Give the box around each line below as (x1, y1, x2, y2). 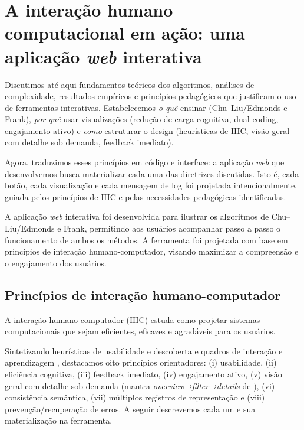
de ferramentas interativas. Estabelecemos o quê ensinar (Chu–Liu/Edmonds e (5, 101, 288, 113)
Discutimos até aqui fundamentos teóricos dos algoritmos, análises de (5, 78, 255, 90)
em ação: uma (130, 21, 245, 45)
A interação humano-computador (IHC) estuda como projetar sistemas (5, 313, 260, 325)
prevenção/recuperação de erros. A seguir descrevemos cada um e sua (5, 402, 256, 415)
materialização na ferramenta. (5, 414, 113, 426)
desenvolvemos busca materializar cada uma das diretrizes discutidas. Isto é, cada (5, 167, 299, 180)
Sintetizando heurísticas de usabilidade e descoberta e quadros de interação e (5, 344, 283, 357)
